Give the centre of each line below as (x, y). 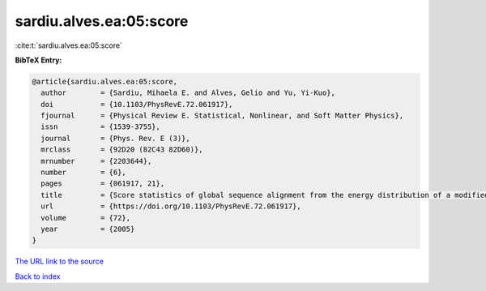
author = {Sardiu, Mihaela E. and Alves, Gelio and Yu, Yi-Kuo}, (188, 93)
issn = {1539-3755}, (101, 127)
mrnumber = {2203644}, (96, 161)
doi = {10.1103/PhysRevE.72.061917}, (137, 104)
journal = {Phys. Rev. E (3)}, (115, 138)
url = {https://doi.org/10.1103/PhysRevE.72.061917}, (171, 206)
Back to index (38, 276)
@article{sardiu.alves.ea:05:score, (105, 81)
